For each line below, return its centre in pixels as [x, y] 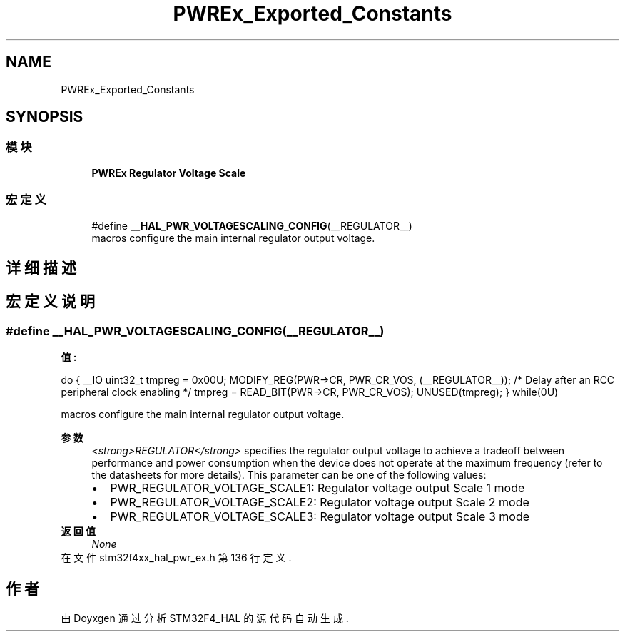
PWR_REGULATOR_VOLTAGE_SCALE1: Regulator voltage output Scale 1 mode [317, 488]
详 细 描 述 [41, 267]
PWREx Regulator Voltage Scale [169, 173]
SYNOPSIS [45, 117]
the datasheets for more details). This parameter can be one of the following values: [289, 475]
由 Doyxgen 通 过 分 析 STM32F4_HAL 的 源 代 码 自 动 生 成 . [205, 618]
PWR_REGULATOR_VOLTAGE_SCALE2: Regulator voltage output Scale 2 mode [320, 503]
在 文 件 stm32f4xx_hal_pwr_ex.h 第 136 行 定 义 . [176, 558]
